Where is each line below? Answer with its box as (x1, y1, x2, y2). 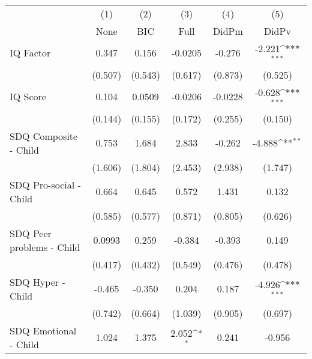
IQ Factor (10, 46, 51, 60)
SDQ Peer (10, 226, 52, 240)
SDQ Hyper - (10, 274, 65, 289)
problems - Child (10, 240, 80, 254)
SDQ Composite (10, 128, 78, 143)
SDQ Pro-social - (10, 177, 81, 192)
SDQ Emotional (10, 323, 77, 337)
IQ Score (10, 89, 46, 104)
